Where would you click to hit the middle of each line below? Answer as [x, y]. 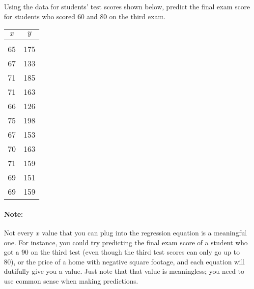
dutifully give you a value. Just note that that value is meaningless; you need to [124, 271]
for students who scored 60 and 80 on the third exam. [85, 16]
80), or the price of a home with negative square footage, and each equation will [125, 261]
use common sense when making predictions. [71, 280]
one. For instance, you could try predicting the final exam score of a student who [126, 242]
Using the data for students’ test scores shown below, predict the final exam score [127, 6]
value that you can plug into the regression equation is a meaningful [144, 232]
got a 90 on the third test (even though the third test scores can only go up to [122, 252]
